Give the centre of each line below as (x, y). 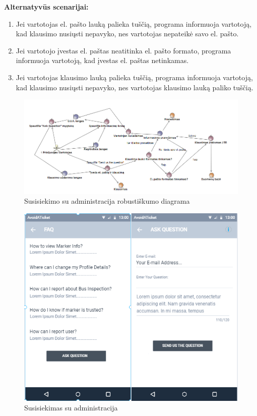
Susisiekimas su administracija (71, 408)
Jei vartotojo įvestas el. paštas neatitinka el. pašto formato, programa (123, 50)
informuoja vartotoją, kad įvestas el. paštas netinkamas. (102, 60)
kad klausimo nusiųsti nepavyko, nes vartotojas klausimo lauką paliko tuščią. (135, 87)
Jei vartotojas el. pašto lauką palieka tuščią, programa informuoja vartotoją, (134, 23)
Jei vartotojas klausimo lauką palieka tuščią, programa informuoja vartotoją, (134, 77)
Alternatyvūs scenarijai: (46, 7)
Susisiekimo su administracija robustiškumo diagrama (107, 201)
